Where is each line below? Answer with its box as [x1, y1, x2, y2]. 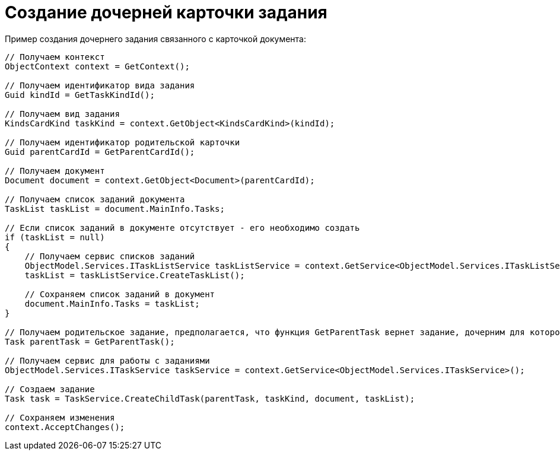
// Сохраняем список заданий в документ [24, 289, 215, 299]
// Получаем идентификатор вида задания [5, 80, 195, 90]
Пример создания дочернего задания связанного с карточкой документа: [5, 33, 306, 44]
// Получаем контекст [5, 52, 105, 62]
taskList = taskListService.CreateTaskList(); [24, 270, 245, 280]
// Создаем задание [5, 384, 95, 394]
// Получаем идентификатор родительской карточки [5, 137, 240, 147]
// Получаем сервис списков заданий [24, 251, 195, 261]
